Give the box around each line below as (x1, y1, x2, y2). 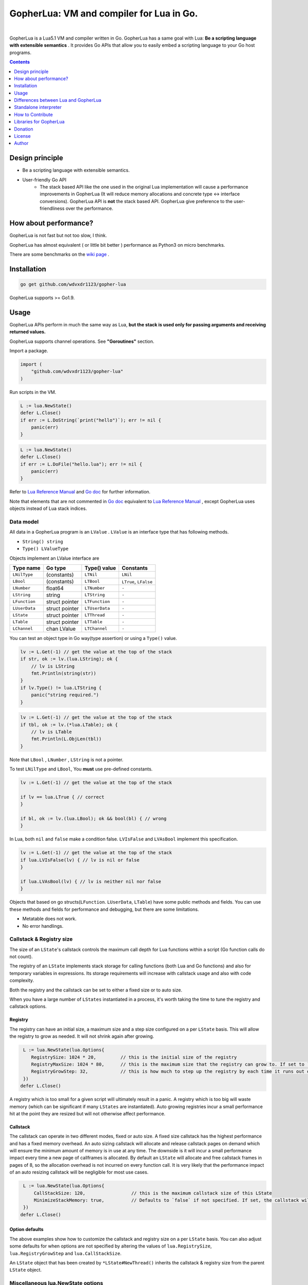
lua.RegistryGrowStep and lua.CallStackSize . (9, 1250, 122, 1256)
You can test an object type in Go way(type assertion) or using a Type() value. (9, 635, 177, 641)
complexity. (9, 977, 34, 984)
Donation (14, 126, 33, 132)
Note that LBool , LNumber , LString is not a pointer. (9, 756, 124, 763)
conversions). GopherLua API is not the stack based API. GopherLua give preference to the (40, 198, 233, 204)
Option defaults (9, 1226, 44, 1233)
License (14, 133, 31, 139)
